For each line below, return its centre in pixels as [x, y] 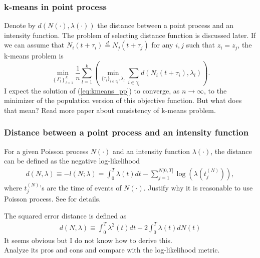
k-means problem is [34, 56]
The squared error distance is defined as [65, 215]
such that [200, 45]
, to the [215, 90]
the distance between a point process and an [165, 25]
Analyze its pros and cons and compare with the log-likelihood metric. [112, 250]
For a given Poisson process [46, 151]
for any [162, 45]
